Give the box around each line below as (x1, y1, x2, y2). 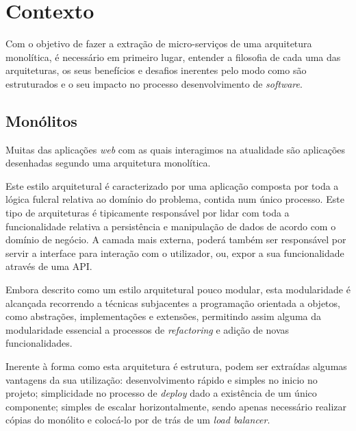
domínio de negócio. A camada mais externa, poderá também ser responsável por (5, 232, 346, 247)
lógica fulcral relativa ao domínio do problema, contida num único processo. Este (5, 192, 344, 206)
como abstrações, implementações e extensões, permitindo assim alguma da (5, 309, 321, 323)
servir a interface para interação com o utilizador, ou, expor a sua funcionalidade (5, 245, 344, 260)
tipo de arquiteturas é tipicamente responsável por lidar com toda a (5, 206, 290, 220)
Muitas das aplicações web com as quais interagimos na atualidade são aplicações (5, 142, 346, 156)
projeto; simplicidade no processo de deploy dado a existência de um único (5, 386, 317, 400)
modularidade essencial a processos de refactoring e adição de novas (5, 322, 290, 336)
